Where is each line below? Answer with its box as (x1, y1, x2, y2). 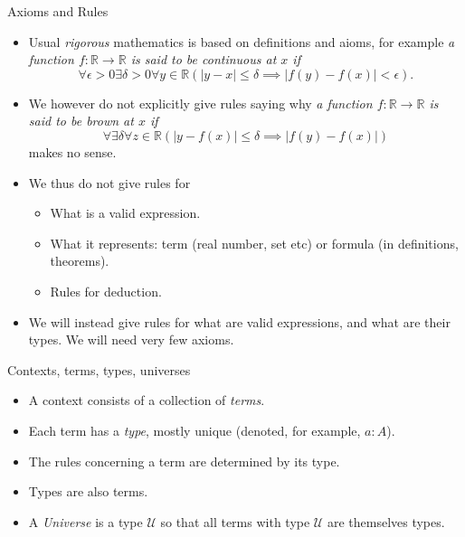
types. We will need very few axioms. (28, 330, 234, 349)
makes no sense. (28, 142, 117, 161)
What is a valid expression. (50, 203, 201, 222)
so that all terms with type (160, 512, 310, 531)
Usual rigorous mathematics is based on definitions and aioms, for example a (28, 32, 455, 51)
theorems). (50, 251, 109, 270)
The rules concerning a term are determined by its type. (28, 451, 340, 470)
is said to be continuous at (130, 50, 277, 69)
